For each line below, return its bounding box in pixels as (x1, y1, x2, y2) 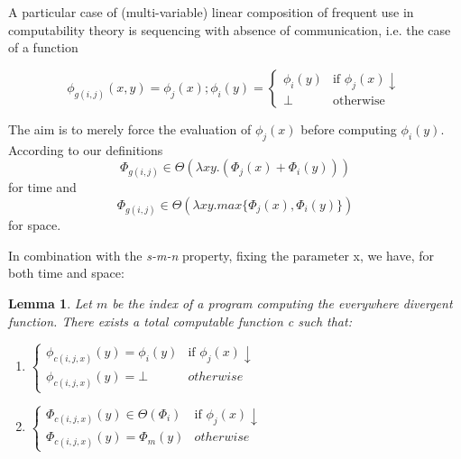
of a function (8, 38, 78, 57)
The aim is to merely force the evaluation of (8, 119, 252, 138)
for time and (8, 178, 77, 197)
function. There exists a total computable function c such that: (8, 311, 352, 330)
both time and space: (8, 263, 124, 282)
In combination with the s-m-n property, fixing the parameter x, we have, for (8, 245, 435, 264)
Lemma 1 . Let (8, 293, 92, 312)
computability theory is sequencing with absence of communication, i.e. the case (8, 20, 451, 39)
